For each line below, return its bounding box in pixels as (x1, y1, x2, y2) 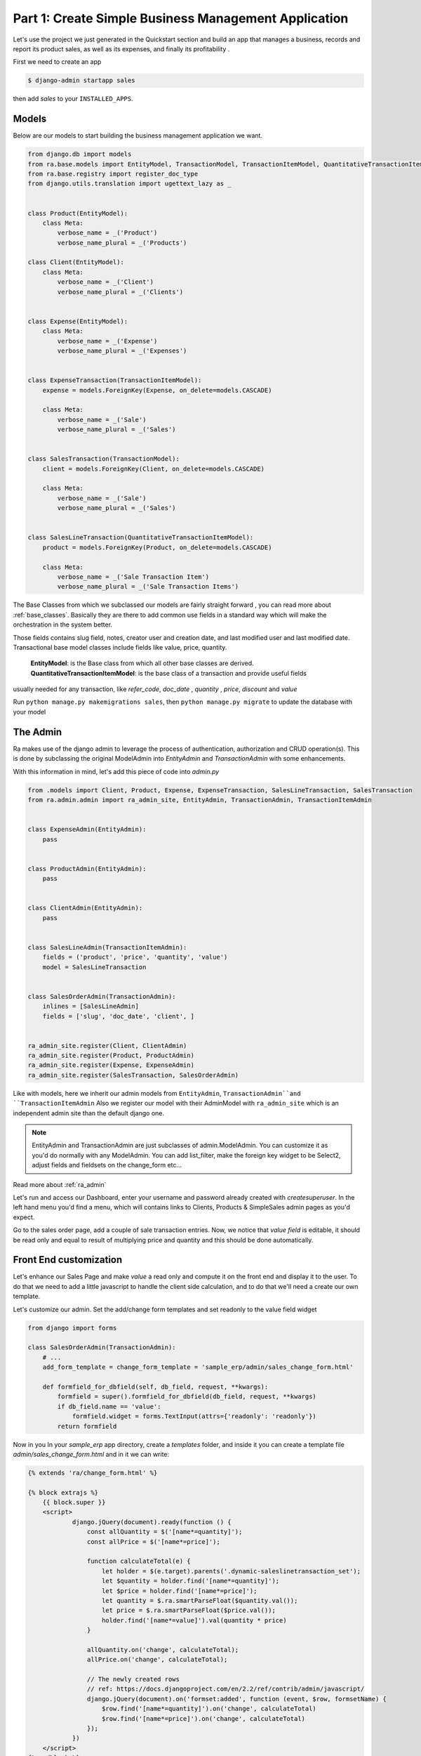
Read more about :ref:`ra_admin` (13, 1180, 107, 1188)
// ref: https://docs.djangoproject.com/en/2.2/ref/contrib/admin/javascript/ (86, 1685, 365, 1693)
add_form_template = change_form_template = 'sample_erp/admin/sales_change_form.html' (42, 1363, 354, 1371)
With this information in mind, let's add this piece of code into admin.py (13, 767, 220, 775)
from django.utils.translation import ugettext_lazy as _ (27, 180, 232, 188)
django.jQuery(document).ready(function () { (72, 1518, 232, 1526)
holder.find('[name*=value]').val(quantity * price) (102, 1616, 287, 1624)
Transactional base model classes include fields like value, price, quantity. (13, 643, 227, 651)
